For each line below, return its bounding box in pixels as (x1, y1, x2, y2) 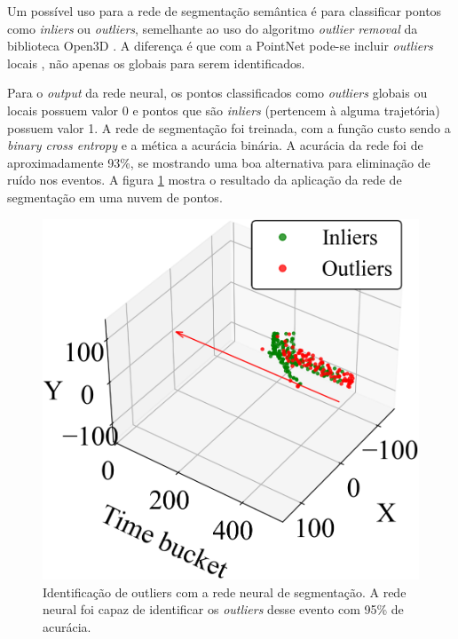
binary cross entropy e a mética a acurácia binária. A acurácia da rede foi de (7, 136, 423, 154)
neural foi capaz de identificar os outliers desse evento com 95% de (43, 600, 404, 619)
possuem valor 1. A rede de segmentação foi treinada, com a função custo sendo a (7, 118, 451, 137)
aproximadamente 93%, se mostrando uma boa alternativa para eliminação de (7, 153, 430, 171)
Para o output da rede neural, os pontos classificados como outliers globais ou (7, 83, 428, 102)
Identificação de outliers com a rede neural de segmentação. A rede (43, 582, 407, 601)
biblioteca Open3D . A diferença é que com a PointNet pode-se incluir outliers (7, 36, 433, 55)
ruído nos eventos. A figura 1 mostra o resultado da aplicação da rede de (7, 170, 402, 189)
